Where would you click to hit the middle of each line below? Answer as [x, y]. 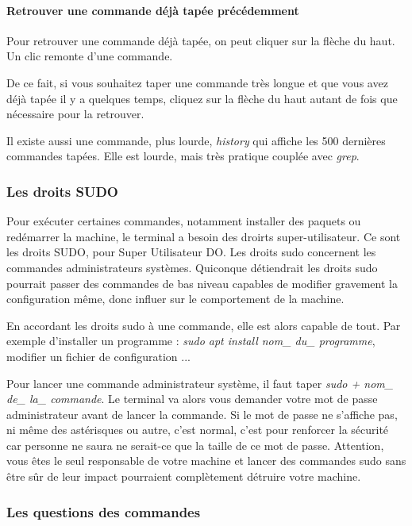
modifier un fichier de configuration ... [98, 356]
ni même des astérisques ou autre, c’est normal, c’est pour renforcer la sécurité [198, 430]
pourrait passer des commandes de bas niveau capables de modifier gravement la [202, 283]
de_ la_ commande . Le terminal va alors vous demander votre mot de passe [192, 399]
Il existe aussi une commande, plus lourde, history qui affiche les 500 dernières [196, 140]
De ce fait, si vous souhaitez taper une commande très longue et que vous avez [197, 82]
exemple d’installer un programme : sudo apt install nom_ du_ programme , [191, 341]
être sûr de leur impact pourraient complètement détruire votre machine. [184, 476]
